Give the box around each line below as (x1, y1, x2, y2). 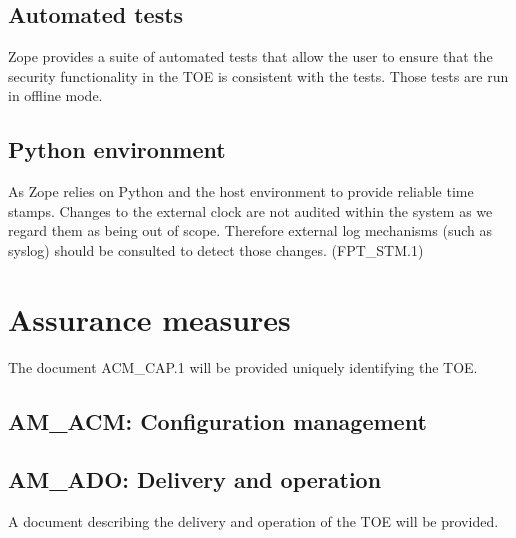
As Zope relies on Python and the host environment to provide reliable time (8, 181, 474, 202)
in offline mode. (8, 85, 103, 106)
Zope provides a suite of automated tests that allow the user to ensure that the (8, 46, 493, 67)
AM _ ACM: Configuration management (8, 405, 427, 436)
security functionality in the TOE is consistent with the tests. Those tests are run (8, 65, 509, 86)
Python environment (8, 134, 226, 165)
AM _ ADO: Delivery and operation (8, 464, 382, 495)
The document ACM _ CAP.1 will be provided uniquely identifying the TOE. (8, 356, 478, 377)
